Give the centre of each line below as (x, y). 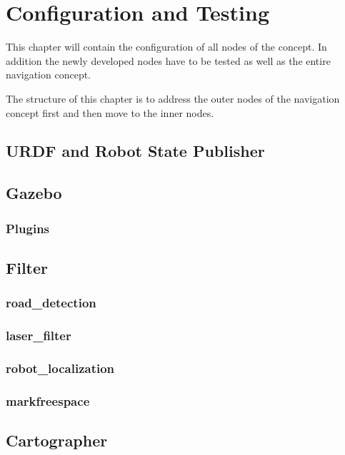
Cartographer (57, 440)
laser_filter (39, 336)
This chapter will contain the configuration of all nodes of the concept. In (166, 47)
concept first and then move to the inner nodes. (110, 112)
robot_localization (60, 368)
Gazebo (34, 193)
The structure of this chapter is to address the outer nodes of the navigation (173, 98)
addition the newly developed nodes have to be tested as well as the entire (168, 60)
